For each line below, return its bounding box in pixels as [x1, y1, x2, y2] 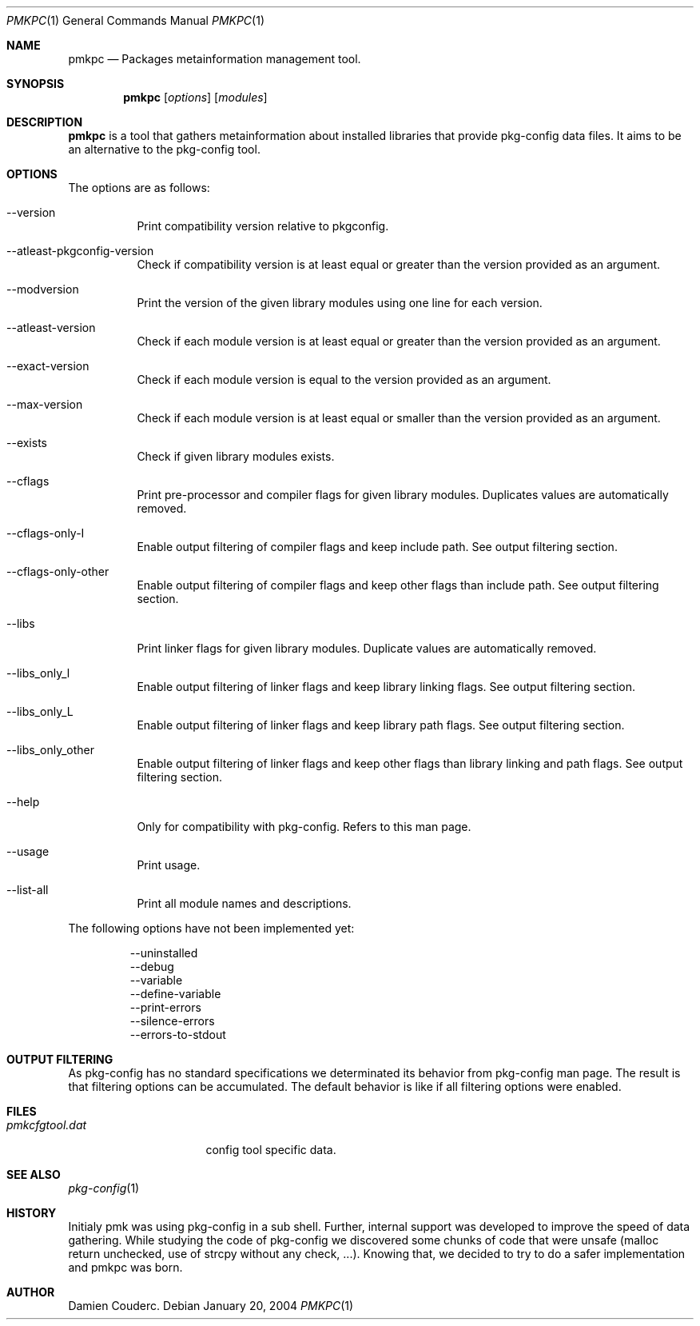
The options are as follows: [68, 181, 210, 194]
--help [6, 795, 40, 809]
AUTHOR [6, 1285, 55, 1299]
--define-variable [129, 987, 221, 1000]
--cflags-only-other [6, 565, 109, 578]
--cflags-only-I [6, 526, 85, 540]
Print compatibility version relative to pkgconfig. [137, 219, 389, 233]
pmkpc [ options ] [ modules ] [123, 90, 268, 104]
